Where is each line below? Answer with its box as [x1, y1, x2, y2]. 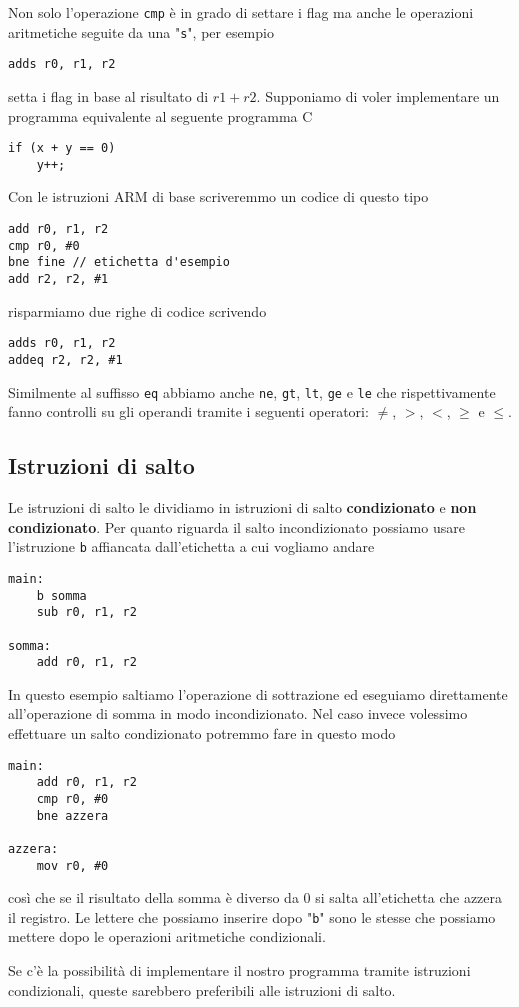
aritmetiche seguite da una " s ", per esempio [8, 21, 274, 42]
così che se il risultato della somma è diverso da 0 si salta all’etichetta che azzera [8, 887, 503, 908]
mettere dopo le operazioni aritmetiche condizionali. [8, 926, 326, 947]
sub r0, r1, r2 [36, 605, 137, 620]
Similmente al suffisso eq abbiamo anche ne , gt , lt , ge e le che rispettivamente [8, 381, 496, 402]
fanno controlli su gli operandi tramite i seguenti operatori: [8, 401, 369, 422]
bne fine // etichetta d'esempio [8, 255, 230, 270]
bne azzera [36, 808, 109, 823]
